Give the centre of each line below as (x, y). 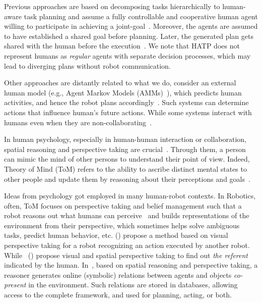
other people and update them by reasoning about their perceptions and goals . (127, 179)
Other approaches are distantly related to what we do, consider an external (120, 83)
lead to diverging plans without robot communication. (87, 65)
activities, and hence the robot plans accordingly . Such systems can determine (126, 102)
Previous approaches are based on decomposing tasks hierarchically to (112, 6)
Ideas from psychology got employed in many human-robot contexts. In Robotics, (130, 196)
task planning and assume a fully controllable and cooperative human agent (141, 16)
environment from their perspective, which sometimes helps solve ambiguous (122, 225)
